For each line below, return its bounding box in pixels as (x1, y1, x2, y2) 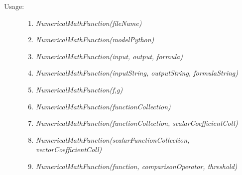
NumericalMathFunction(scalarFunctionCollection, (35, 134, 190, 145)
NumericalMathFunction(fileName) (35, 17, 142, 28)
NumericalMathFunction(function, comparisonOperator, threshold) (35, 161, 238, 171)
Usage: (4, 1, 24, 11)
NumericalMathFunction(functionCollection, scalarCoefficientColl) (35, 118, 238, 128)
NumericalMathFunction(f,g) (35, 84, 123, 94)
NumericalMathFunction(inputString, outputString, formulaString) (35, 68, 239, 78)
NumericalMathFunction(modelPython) (35, 34, 154, 45)
